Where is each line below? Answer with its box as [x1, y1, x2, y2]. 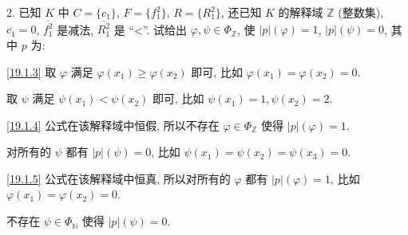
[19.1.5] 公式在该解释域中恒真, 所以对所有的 [6, 170, 231, 186]
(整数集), [338, 4, 384, 20]
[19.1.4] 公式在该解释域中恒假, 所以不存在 [6, 116, 220, 133]
